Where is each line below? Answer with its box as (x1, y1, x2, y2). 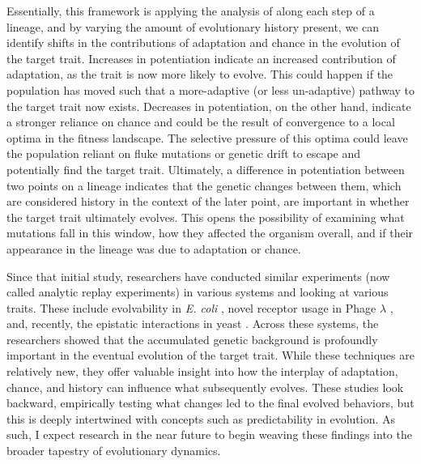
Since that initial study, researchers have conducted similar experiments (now (6, 267, 390, 284)
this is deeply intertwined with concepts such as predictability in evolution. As (6, 410, 396, 427)
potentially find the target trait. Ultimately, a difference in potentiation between (6, 160, 405, 177)
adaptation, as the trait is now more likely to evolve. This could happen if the (6, 66, 393, 83)
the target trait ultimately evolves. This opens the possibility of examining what (6, 208, 405, 225)
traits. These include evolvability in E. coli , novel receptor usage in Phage (6, 299, 376, 316)
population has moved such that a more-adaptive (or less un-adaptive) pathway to (6, 81, 415, 98)
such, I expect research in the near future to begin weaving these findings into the (6, 426, 412, 443)
